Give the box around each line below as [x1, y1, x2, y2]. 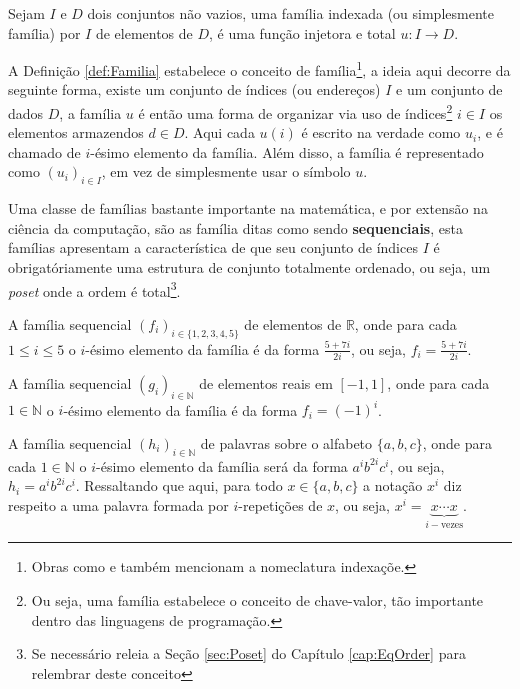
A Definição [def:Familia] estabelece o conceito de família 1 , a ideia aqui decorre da [8, 57, 511, 80]
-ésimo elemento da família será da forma [96, 455, 348, 476]
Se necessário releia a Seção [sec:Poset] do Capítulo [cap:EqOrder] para [31, 643, 466, 664]
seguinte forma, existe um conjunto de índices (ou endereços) [8, 79, 381, 100]
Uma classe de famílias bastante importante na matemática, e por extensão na [8, 198, 488, 219]
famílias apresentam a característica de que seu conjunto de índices [8, 237, 418, 258]
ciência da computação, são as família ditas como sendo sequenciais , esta [8, 217, 463, 238]
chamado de [8, 141, 81, 162]
